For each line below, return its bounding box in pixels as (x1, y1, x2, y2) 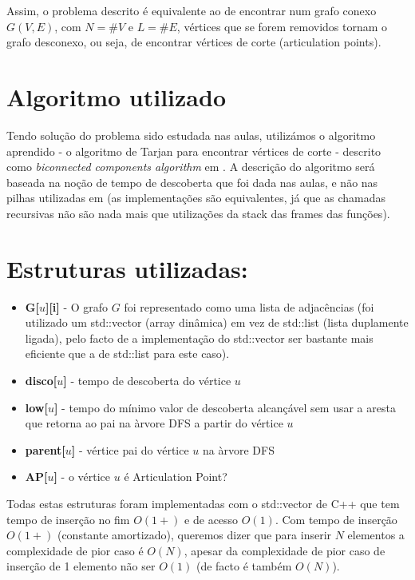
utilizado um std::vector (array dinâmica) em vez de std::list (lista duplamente (25, 314, 409, 331)
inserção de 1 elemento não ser (6, 558, 156, 574)
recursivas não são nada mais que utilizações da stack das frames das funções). (6, 205, 390, 221)
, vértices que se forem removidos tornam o (176, 18, 388, 34)
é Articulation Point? (124, 468, 227, 485)
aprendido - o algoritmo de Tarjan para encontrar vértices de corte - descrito (6, 142, 381, 159)
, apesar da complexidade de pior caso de (184, 542, 385, 558)
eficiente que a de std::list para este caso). (25, 345, 230, 362)
